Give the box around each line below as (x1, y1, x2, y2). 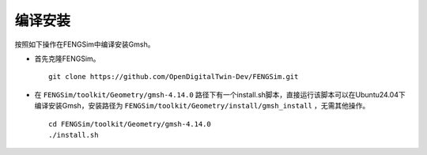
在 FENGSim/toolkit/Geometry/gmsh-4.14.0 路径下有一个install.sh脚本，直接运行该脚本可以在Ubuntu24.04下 (34, 89, 406, 99)
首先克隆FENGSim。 (34, 54, 100, 63)
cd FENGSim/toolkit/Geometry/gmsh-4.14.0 (48, 119, 211, 128)
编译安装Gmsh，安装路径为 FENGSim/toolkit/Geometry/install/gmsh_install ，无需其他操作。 (34, 101, 370, 111)
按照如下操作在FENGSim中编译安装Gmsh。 (14, 40, 155, 49)
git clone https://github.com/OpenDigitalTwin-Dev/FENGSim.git (48, 72, 299, 81)
